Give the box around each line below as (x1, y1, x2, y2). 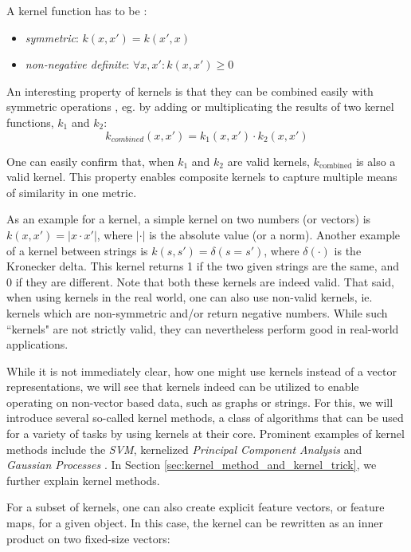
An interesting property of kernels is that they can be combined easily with (6, 82, 374, 99)
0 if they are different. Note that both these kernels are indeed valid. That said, (6, 273, 394, 290)
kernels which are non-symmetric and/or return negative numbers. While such (6, 304, 388, 321)
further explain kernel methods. (6, 471, 160, 488)
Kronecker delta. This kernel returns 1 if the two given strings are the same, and (6, 258, 399, 274)
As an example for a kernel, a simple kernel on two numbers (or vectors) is (6, 211, 371, 227)
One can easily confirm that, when (6, 152, 174, 169)
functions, (6, 113, 54, 130)
